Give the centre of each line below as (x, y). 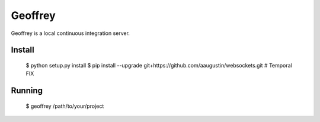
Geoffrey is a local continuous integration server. (71, 33)
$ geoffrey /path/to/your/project (65, 106)
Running (27, 91)
